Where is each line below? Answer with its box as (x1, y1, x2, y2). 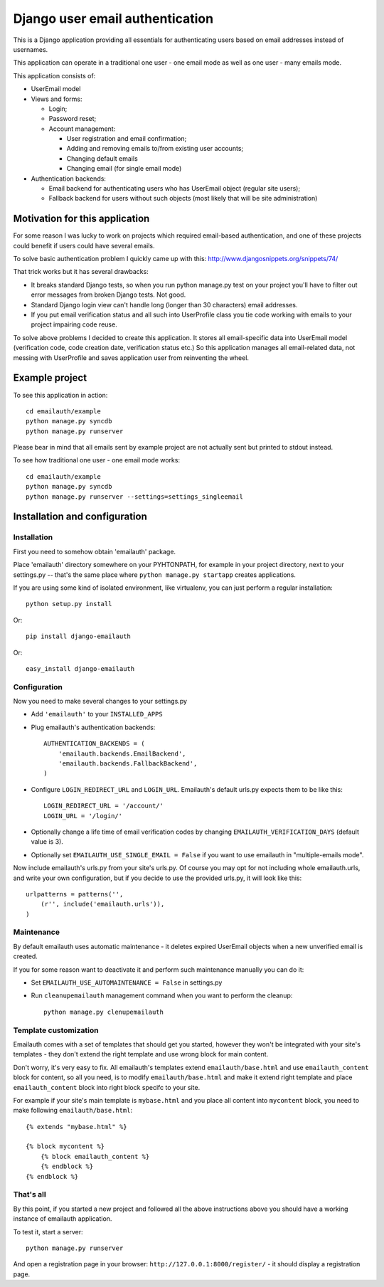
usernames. (13, 45, 48, 53)
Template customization (13, 1025, 99, 1035)
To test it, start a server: (13, 1227, 83, 1236)
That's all (13, 1190, 46, 1199)
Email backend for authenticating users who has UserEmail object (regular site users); (48, 184, 301, 193)
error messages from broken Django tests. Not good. (31, 290, 186, 299)
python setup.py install (26, 600, 112, 608)
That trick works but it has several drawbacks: (13, 268, 149, 276)
